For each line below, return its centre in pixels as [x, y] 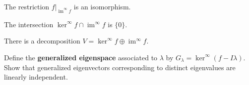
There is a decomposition [42, 41]
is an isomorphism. [102, 6]
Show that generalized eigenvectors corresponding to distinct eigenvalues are [120, 67]
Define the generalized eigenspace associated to [81, 57]
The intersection [29, 24]
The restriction [27, 6]
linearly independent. [36, 77]
